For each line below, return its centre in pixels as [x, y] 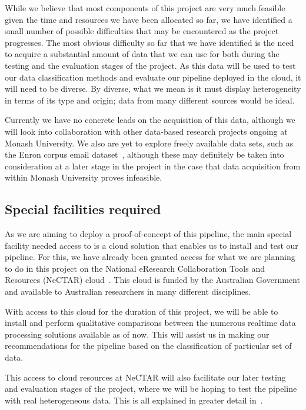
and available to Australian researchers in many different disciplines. [128, 291]
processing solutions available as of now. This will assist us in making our [137, 334]
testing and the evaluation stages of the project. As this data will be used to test [150, 65]
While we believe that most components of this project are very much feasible [145, 8]
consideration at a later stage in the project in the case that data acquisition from [153, 166]
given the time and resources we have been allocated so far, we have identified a [149, 19]
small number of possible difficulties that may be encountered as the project [142, 31]
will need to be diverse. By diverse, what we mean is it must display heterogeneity [153, 89]
